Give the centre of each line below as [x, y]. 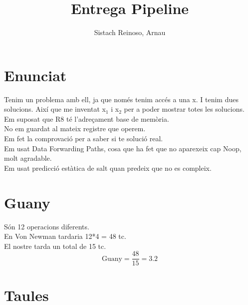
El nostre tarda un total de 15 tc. [55, 246]
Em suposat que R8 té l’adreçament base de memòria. [87, 118]
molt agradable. [28, 158]
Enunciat [35, 75]
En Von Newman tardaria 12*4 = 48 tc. [65, 236]
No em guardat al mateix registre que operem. [75, 128]
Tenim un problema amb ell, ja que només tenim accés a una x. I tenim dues [121, 99]
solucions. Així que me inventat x [55, 109]
